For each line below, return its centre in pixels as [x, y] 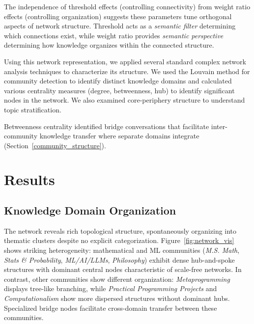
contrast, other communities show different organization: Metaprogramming [117, 279]
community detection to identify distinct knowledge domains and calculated [118, 81]
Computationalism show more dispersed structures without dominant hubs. [117, 298]
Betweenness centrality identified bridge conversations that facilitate [107, 126]
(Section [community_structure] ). [55, 145]
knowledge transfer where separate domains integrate [119, 136]
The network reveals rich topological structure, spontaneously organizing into [120, 230]
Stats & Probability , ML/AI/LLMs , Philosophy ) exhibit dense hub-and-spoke [119, 259]
